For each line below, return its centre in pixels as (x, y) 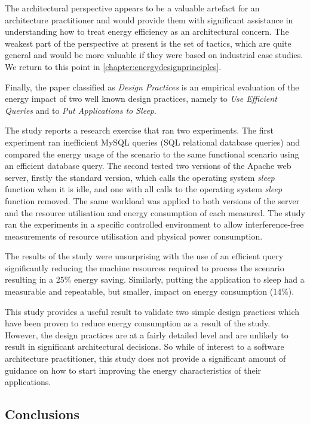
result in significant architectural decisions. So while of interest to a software (145, 346)
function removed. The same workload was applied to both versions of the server (152, 200)
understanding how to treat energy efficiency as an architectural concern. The (147, 31)
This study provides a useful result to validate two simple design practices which (152, 311)
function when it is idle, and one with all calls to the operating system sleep (144, 189)
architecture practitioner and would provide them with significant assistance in (149, 19)
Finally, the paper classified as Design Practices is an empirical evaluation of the (152, 87)
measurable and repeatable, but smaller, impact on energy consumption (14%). (150, 291)
